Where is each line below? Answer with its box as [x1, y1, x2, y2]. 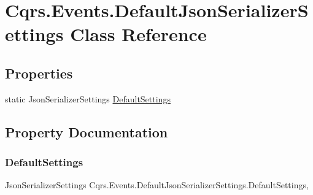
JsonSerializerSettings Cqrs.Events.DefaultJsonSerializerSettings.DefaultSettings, [5, 178, 309, 191]
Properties [5, 63, 73, 82]
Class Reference [70, 21, 207, 47]
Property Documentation [5, 122, 168, 141]
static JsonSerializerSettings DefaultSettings [5, 92, 171, 105]
